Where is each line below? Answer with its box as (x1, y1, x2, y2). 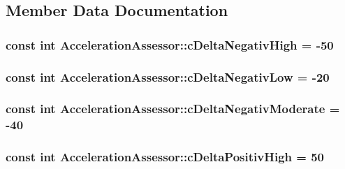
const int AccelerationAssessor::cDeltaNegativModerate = (6, 100, 340, 117)
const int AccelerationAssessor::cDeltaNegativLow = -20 (6, 68, 330, 85)
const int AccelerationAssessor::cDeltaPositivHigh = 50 (6, 148, 324, 166)
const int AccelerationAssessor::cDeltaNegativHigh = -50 (6, 36, 334, 53)
